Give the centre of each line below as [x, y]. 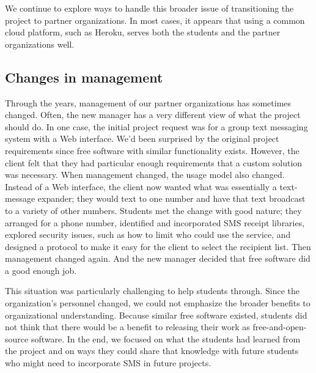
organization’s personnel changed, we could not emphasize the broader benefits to [158, 303]
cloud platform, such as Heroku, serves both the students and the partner [143, 32]
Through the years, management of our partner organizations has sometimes [148, 102]
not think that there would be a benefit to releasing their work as [127, 327]
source [17, 338]
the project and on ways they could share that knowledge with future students [152, 351]
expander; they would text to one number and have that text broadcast [171, 198]
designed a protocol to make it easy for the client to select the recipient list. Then [158, 246]
